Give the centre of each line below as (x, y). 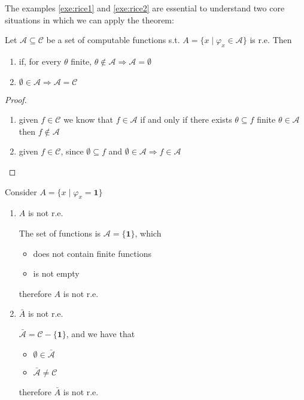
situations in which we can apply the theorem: (89, 19)
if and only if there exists (186, 119)
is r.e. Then (271, 40)
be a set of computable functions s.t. (113, 40)
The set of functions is (60, 233)
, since (72, 151)
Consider (21, 191)
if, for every (40, 61)
